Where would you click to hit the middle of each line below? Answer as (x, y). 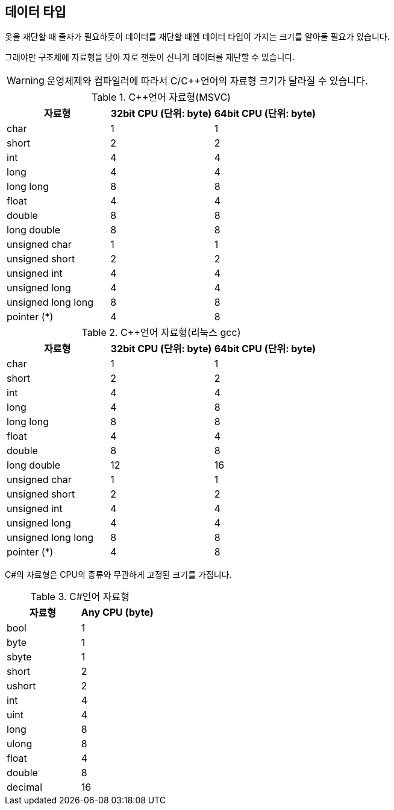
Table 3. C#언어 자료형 (80, 597)
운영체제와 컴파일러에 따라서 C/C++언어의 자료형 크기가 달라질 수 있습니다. (207, 81)
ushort (21, 686)
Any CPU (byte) (117, 612)
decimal (25, 787)
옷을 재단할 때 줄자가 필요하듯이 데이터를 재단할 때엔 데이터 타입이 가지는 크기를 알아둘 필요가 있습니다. (197, 37)
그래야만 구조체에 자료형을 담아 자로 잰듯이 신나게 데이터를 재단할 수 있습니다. (150, 57)
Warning (26, 81)
